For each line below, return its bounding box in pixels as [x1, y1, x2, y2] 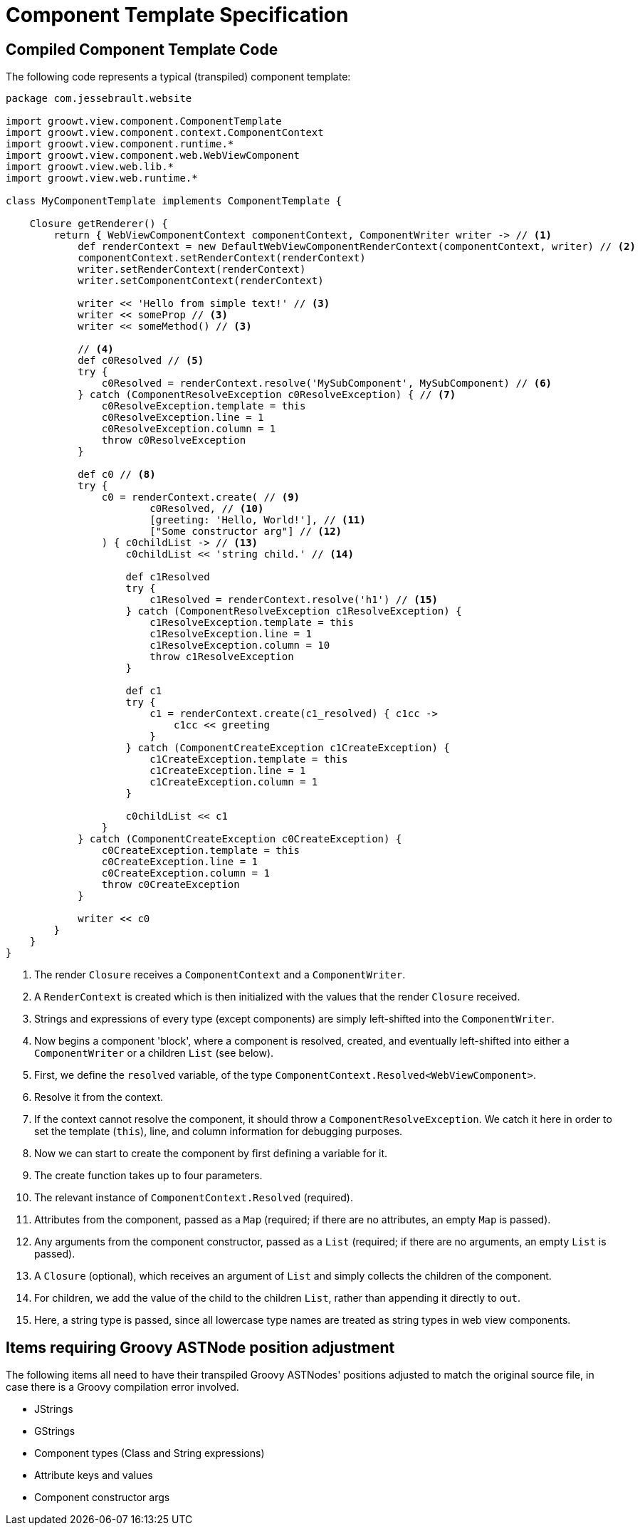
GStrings [34, 1425, 75, 1438]
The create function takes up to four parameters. [34, 1169, 263, 1182]
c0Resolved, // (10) [149, 503, 264, 515]
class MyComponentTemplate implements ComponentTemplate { [6, 195, 342, 207]
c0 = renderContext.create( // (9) [101, 491, 300, 503]
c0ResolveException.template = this [101, 400, 306, 412]
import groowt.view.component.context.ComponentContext [6, 127, 324, 139]
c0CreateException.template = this [101, 845, 300, 857]
